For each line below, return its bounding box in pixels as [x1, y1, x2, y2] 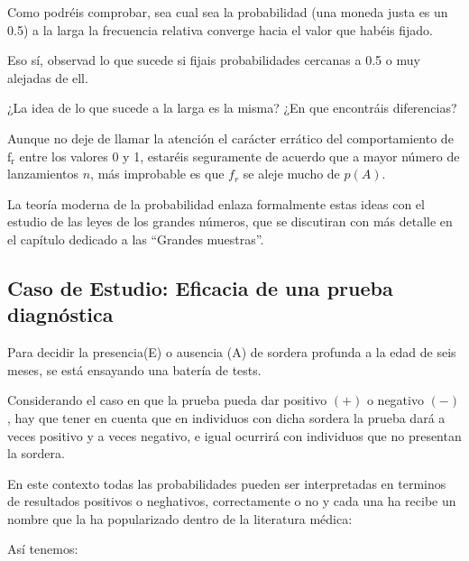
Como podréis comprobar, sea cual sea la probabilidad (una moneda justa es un [7, 3, 448, 21]
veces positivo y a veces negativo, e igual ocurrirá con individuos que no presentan [7, 426, 462, 445]
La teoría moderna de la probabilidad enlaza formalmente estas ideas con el [7, 194, 425, 213]
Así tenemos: [7, 539, 78, 558]
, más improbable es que [90, 164, 225, 183]
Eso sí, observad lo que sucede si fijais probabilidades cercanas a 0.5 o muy [7, 51, 420, 69]
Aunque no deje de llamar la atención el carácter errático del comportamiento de [7, 128, 454, 147]
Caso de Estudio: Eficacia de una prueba [7, 273, 393, 301]
